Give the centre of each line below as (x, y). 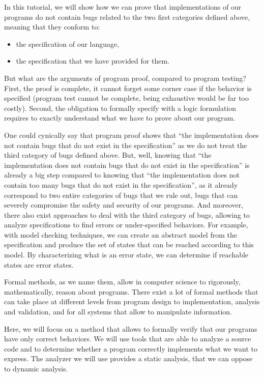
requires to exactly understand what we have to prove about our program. (120, 118)
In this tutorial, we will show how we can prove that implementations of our (123, 7)
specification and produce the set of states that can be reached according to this (129, 244)
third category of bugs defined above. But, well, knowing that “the (108, 155)
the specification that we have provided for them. (93, 61)
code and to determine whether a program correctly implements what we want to (131, 348)
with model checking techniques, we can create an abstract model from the (121, 234)
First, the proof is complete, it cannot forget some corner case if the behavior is (128, 88)
